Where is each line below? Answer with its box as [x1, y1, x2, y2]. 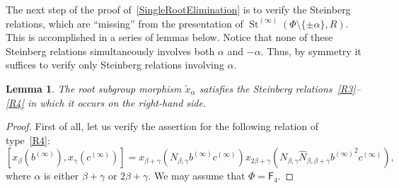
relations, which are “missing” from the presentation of [6, 16, 243, 30]
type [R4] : [6, 132, 50, 147]
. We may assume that [148, 168, 245, 183]
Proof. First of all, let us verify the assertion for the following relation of [6, 119, 319, 134]
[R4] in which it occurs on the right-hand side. [6, 95, 207, 110]
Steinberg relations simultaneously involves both [6, 43, 215, 58]
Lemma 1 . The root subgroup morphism [6, 81, 182, 95]
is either [44, 168, 79, 183]
